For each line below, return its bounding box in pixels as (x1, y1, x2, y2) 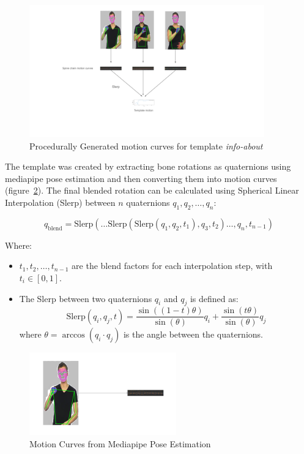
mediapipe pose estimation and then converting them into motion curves (5, 172, 277, 184)
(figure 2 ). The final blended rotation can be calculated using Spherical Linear (5, 184, 299, 197)
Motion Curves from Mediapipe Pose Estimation (29, 437, 211, 450)
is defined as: (190, 292, 239, 305)
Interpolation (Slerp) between (5, 195, 116, 208)
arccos (62, 331, 85, 340)
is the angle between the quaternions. (123, 328, 263, 341)
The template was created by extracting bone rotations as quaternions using (5, 160, 291, 173)
